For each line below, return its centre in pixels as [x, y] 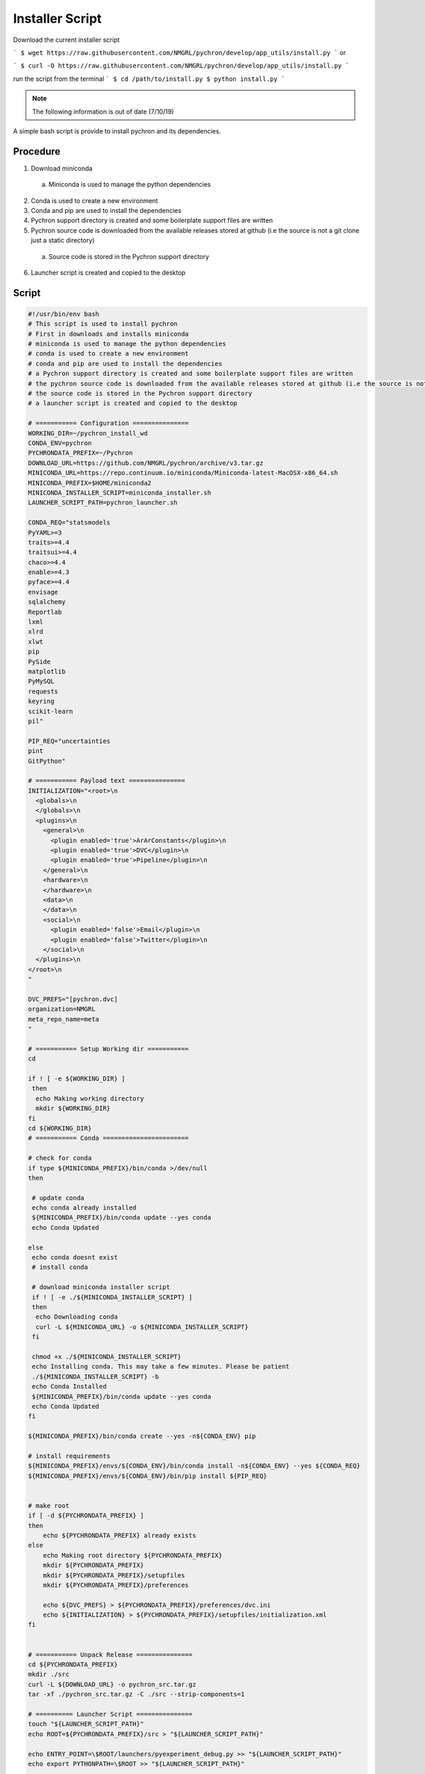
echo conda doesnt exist [75, 1257]
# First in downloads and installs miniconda [108, 334]
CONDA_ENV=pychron [60, 443]
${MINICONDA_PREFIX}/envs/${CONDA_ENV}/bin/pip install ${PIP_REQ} [148, 1476]
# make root [49, 1505]
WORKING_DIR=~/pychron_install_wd [88, 433]
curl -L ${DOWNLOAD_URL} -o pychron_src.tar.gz [112, 1684]
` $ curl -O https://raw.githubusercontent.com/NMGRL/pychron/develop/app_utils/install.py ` [181, 66]
